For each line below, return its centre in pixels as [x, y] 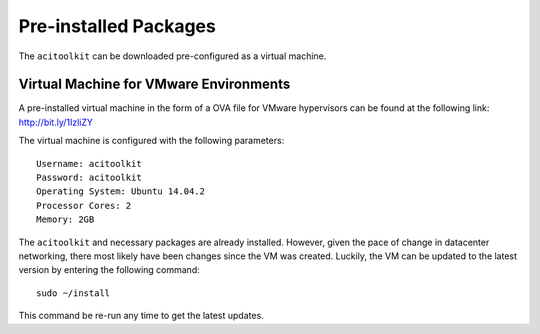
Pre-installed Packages [117, 26]
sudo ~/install [73, 293]
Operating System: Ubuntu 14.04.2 [120, 191]
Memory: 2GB [65, 219]
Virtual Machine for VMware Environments [154, 84]
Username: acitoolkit [89, 163]
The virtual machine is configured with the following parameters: [151, 141]
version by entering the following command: [109, 270]
